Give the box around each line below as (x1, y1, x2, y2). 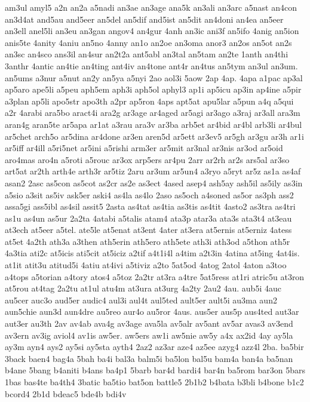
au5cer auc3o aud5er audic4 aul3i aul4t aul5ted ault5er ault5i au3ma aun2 (5, 293, 277, 306)
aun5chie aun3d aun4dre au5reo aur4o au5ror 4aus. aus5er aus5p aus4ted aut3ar (5, 305, 299, 318)
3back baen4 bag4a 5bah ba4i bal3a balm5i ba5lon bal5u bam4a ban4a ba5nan (5, 352, 293, 364)
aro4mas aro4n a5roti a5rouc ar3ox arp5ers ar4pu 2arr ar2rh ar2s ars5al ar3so (5, 153, 290, 165)
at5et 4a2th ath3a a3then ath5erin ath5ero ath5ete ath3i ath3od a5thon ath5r (5, 235, 290, 247)
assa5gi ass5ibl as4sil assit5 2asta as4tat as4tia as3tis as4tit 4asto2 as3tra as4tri (5, 200, 296, 213)
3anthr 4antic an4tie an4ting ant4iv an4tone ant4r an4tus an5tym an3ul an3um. (5, 59, 298, 72)
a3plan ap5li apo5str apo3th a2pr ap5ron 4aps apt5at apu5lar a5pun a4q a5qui (5, 94, 294, 107)
